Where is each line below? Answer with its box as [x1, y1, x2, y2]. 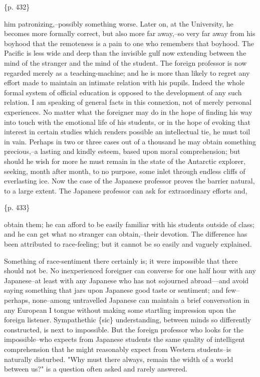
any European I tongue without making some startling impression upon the [4, 304, 236, 315]
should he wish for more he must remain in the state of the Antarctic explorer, [4, 155, 245, 166]
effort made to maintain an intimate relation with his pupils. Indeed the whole [4, 77, 245, 88]
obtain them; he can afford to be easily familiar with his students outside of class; [4, 219, 254, 229]
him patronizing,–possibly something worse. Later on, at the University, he [4, 18, 233, 29]
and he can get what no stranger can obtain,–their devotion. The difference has [4, 229, 247, 239]
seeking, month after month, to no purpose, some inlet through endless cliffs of [4, 165, 245, 176]
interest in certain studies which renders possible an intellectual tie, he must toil [4, 126, 250, 137]
